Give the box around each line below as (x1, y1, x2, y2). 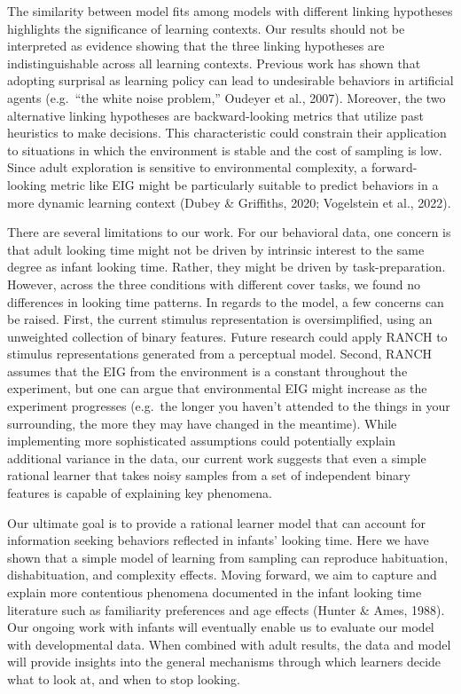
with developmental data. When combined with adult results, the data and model (7, 635, 451, 653)
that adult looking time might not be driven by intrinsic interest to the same (7, 240, 425, 258)
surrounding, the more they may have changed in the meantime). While (7, 414, 397, 432)
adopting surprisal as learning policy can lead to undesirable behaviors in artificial (7, 71, 454, 90)
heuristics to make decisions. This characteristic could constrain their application (7, 123, 447, 142)
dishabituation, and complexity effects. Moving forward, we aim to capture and (7, 565, 437, 584)
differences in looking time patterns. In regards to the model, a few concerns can (7, 292, 444, 311)
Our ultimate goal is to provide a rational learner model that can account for (7, 513, 426, 532)
